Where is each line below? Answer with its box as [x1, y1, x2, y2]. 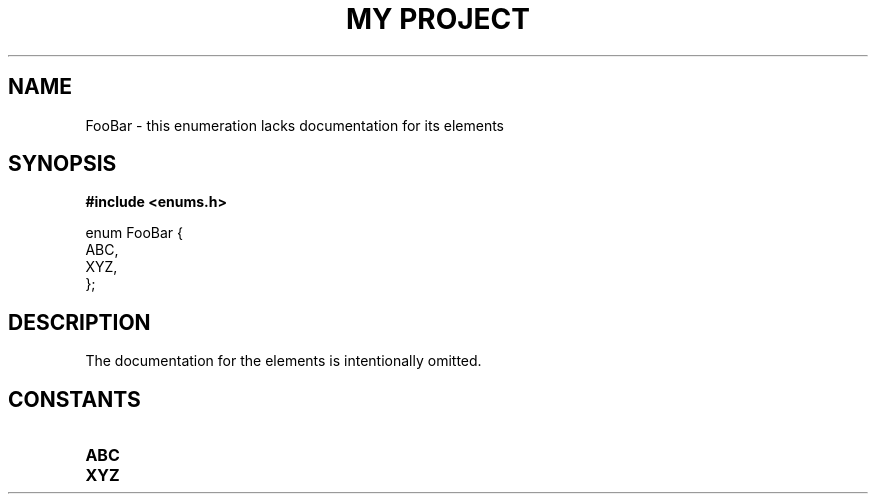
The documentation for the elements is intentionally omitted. [85, 352, 482, 370]
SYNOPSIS [8, 151, 117, 177]
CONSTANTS [8, 386, 141, 412]
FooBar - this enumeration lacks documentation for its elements [85, 116, 504, 134]
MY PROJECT [345, 2, 531, 36]
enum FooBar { [85, 224, 184, 242]
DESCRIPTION [8, 309, 151, 335]
